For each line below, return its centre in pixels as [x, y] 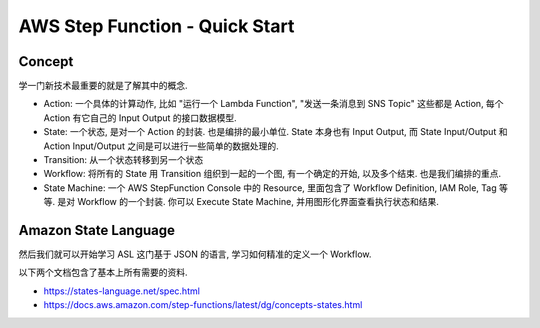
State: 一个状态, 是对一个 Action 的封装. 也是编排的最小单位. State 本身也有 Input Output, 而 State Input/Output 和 [275, 132]
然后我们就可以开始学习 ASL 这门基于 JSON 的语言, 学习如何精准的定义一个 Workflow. [195, 254]
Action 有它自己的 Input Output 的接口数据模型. [140, 117]
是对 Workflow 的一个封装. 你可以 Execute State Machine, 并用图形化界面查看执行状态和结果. [247, 202]
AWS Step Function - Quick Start [156, 26]
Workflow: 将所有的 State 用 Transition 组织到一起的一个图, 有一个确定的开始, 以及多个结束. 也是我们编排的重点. [272, 174]
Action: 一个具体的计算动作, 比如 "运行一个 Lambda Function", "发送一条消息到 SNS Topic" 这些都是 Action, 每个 [273, 104]
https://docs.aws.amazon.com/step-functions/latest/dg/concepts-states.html [203, 305]
